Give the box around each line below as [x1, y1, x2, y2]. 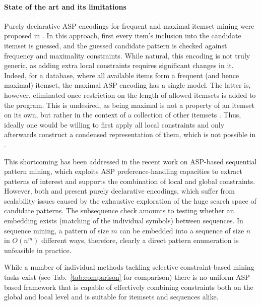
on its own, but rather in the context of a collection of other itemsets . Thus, [4, 109, 241, 120]
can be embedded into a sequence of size [119, 225, 244, 235]
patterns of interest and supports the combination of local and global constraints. [4, 175, 255, 186]
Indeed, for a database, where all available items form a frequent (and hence [4, 70, 239, 80]
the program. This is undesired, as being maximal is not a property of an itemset [4, 99, 254, 110]
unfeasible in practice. [4, 245, 72, 255]
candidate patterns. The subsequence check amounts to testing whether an [4, 205, 234, 216]
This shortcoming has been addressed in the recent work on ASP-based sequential [4, 156, 257, 166]
